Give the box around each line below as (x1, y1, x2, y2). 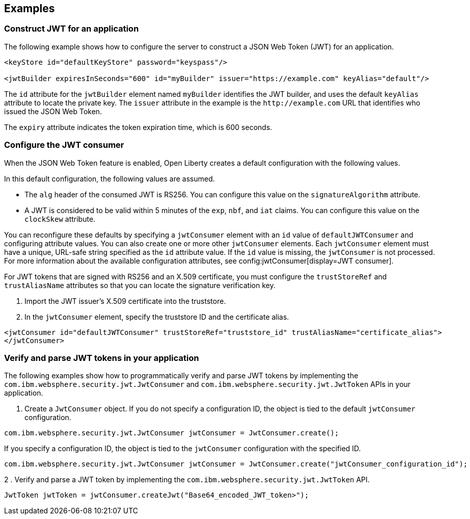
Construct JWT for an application (4, 23, 139, 34)
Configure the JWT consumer (4, 140, 124, 150)
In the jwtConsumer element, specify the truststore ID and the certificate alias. (24, 312, 289, 321)
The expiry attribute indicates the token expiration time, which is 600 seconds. (4, 122, 272, 132)
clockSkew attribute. (24, 214, 96, 223)
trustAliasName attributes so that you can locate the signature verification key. (4, 280, 275, 290)
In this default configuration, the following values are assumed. (4, 174, 215, 183)
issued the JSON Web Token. (4, 107, 102, 116)
